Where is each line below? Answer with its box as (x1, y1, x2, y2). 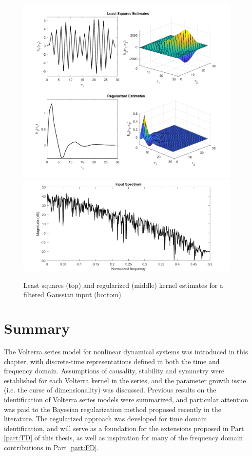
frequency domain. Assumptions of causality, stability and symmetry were (4, 366, 225, 376)
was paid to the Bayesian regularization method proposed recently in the (4, 404, 221, 414)
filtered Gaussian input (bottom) (23, 289, 121, 300)
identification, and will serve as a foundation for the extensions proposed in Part (4, 423, 244, 433)
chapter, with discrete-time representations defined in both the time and (4, 356, 220, 366)
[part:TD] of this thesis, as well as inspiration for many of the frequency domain (4, 433, 243, 443)
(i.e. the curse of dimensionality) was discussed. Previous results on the (4, 385, 216, 395)
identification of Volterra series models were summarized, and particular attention (4, 394, 249, 405)
